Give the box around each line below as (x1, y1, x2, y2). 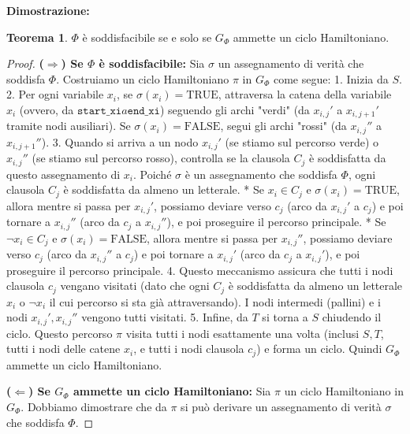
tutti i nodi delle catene (6, 340, 121, 357)
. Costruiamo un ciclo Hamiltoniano (56, 70, 229, 87)
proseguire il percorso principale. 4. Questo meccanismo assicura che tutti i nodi (6, 262, 393, 278)
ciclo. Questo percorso (6, 325, 113, 341)
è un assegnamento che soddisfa (184, 165, 337, 182)
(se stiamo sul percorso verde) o (225, 133, 379, 150)
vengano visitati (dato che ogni (60, 277, 210, 294)
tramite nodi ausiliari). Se (6, 117, 131, 134)
